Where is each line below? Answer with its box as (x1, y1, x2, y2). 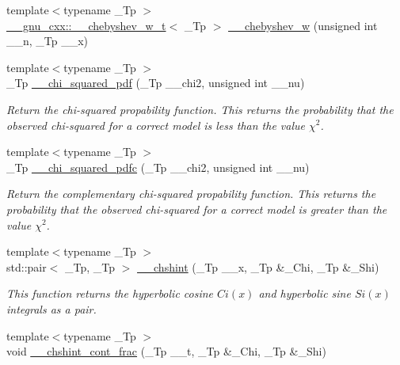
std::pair (6, 258, 47, 275)
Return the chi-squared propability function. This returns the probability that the (6, 101, 394, 117)
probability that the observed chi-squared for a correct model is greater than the (6, 200, 387, 217)
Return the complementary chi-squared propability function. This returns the (6, 185, 376, 202)
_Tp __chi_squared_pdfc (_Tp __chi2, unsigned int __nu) (6, 158, 310, 175)
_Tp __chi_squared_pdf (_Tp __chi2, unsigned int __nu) (6, 74, 305, 91)
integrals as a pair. (6, 300, 97, 317)
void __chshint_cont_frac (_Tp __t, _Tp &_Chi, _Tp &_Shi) (6, 343, 326, 359)
